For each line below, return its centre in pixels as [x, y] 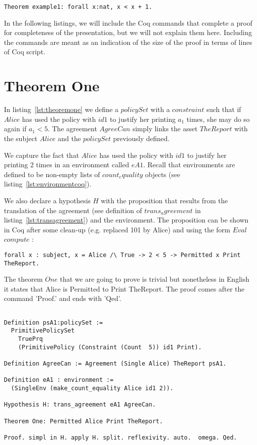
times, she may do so [218, 119]
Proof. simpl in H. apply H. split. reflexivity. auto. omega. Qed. [121, 437]
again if [15, 129]
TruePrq [30, 339]
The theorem [23, 279]
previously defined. [141, 138]
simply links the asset [165, 129]
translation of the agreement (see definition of [73, 210]
